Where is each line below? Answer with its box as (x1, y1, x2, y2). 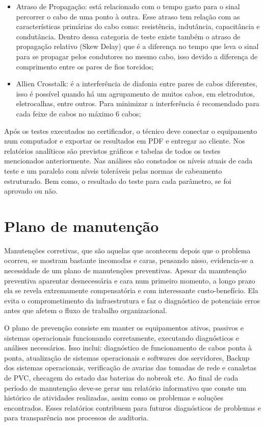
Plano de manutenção (4, 215, 159, 236)
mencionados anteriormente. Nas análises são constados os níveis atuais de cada (4, 155, 253, 166)
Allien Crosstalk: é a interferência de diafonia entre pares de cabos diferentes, (16, 78, 257, 89)
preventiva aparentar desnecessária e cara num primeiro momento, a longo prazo (4, 275, 255, 286)
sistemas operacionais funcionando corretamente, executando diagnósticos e (4, 332, 240, 343)
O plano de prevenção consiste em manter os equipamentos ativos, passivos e (4, 322, 244, 333)
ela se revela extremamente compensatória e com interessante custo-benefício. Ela (4, 285, 258, 296)
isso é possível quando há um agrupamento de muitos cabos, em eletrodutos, (16, 88, 255, 99)
